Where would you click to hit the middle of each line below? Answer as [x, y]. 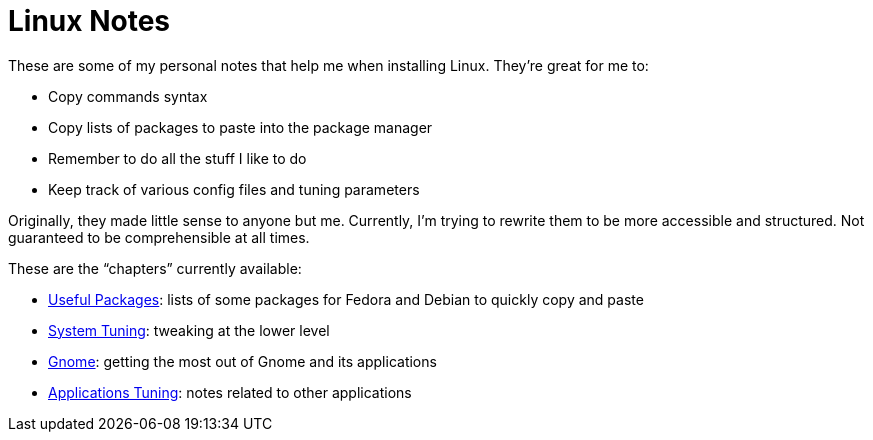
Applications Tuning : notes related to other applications [230, 392]
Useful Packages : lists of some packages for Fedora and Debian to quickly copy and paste [346, 299]
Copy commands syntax [128, 96]
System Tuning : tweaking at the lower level [189, 330]
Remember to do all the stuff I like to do [177, 158]
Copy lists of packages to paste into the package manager [240, 127]
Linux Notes [89, 21]
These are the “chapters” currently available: [155, 268]
